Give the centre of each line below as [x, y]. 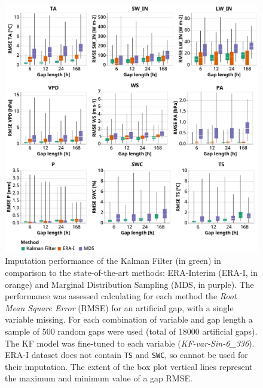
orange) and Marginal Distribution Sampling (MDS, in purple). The [129, 284]
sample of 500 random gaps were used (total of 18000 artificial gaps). [131, 331]
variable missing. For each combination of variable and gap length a [129, 319]
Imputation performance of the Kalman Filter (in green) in [113, 261]
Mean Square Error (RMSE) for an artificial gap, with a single [119, 307]
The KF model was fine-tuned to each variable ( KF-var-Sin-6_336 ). [130, 343]
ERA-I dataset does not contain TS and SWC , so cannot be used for [126, 355]
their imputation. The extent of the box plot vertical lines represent [129, 366]
